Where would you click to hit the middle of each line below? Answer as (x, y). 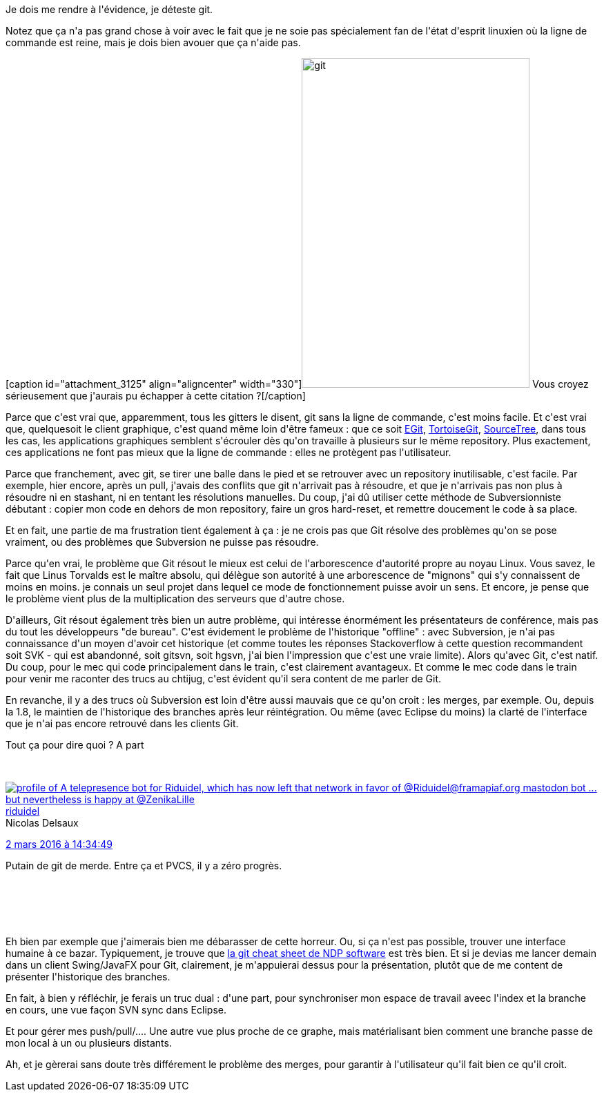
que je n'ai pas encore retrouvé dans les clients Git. (122, 723)
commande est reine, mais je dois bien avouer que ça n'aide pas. (153, 42)
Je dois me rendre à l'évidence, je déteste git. (109, 9)
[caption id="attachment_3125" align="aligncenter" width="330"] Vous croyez (297, 384)
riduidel (23, 811)
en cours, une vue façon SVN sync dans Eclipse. (116, 1010)
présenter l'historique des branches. (88, 977)
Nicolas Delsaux (42, 823)
